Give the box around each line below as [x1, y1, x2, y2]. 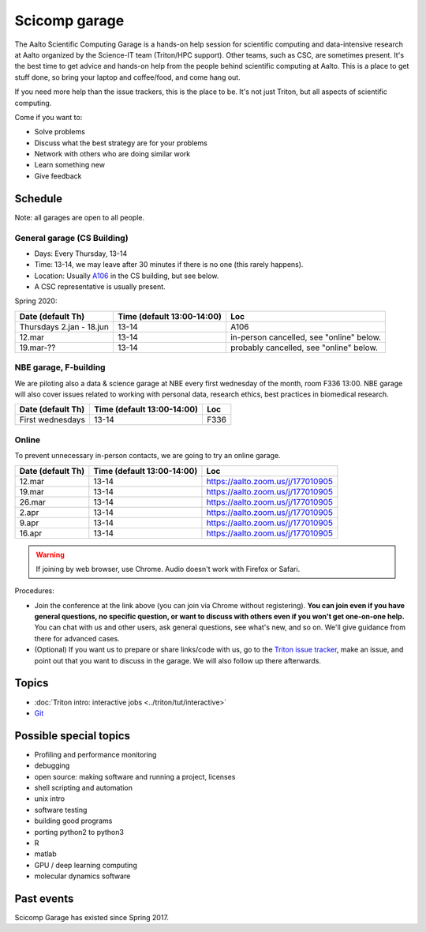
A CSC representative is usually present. [34, 282, 166, 291]
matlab [34, 849, 57, 859]
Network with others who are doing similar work [34, 149, 191, 159]
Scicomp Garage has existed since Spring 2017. [14, 913, 170, 923]
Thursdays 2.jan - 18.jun [19, 321, 110, 332]
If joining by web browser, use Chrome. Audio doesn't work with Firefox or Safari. [35, 564, 301, 573]
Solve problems [34, 127, 86, 137]
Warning [35, 550, 65, 559]
